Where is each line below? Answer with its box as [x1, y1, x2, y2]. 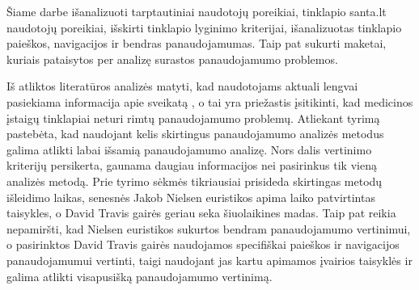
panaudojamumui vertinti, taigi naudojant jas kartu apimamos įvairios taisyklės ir [6, 251, 413, 268]
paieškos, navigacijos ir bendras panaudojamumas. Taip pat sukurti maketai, [6, 35, 387, 52]
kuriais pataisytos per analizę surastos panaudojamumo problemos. [6, 50, 338, 67]
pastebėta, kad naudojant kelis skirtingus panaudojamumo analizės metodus [6, 125, 384, 142]
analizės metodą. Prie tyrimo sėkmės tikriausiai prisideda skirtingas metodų [6, 172, 383, 189]
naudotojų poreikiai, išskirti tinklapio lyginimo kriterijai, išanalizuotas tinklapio [6, 19, 402, 36]
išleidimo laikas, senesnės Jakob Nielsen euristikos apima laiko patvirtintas [6, 188, 375, 205]
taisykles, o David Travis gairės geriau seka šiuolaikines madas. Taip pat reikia [6, 204, 396, 221]
